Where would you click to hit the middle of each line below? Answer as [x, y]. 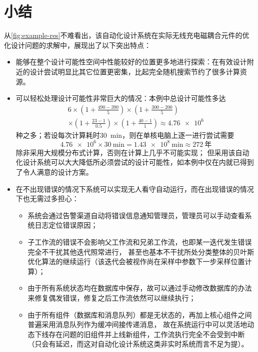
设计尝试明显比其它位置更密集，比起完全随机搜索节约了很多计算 [135, 71]
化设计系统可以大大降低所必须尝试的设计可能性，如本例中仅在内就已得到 [135, 162]
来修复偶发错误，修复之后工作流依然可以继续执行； [112, 297]
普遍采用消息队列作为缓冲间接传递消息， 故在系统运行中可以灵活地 [137, 324]
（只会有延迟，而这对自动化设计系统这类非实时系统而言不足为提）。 [138, 344]
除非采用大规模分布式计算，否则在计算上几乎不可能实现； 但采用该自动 [132, 152]
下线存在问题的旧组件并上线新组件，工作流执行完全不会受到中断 [140, 334]
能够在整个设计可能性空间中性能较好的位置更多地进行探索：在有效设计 [131, 62]
